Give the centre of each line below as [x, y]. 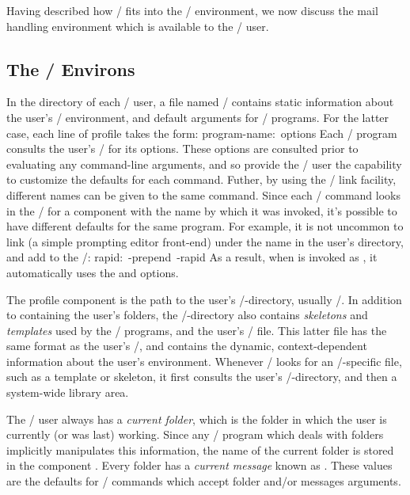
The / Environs [71, 69]
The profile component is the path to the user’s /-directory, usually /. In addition [204, 299]
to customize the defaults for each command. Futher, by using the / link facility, [201, 179]
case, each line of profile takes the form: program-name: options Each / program [202, 133]
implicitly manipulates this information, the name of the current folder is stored [200, 449]
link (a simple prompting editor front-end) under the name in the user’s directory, [205, 241]
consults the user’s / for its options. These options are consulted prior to [182, 148]
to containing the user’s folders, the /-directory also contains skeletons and [187, 315]
